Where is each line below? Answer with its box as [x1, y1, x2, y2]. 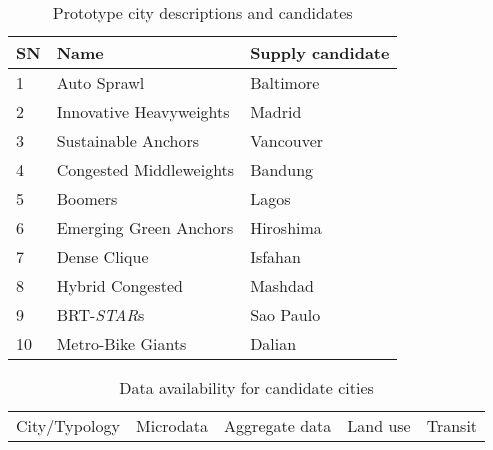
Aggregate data [224, 414, 332, 437]
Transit [426, 414, 478, 437]
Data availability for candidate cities [119, 376, 374, 399]
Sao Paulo [250, 303, 321, 326]
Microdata [136, 414, 209, 437]
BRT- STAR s [56, 303, 145, 326]
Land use [347, 414, 411, 437]
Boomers [56, 187, 118, 210]
